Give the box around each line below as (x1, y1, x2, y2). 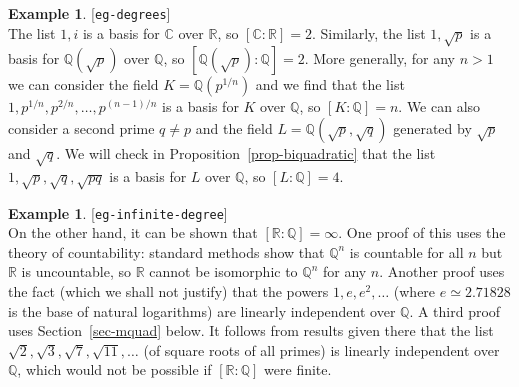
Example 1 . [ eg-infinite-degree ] (8, 202, 228, 223)
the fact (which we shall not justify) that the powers (8, 280, 329, 301)
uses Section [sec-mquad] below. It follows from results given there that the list (8, 320, 494, 341)
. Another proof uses (379, 261, 505, 282)
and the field (195, 118, 273, 139)
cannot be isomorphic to (149, 261, 298, 282)
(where (393, 280, 436, 301)
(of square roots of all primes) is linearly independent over (143, 339, 500, 360)
